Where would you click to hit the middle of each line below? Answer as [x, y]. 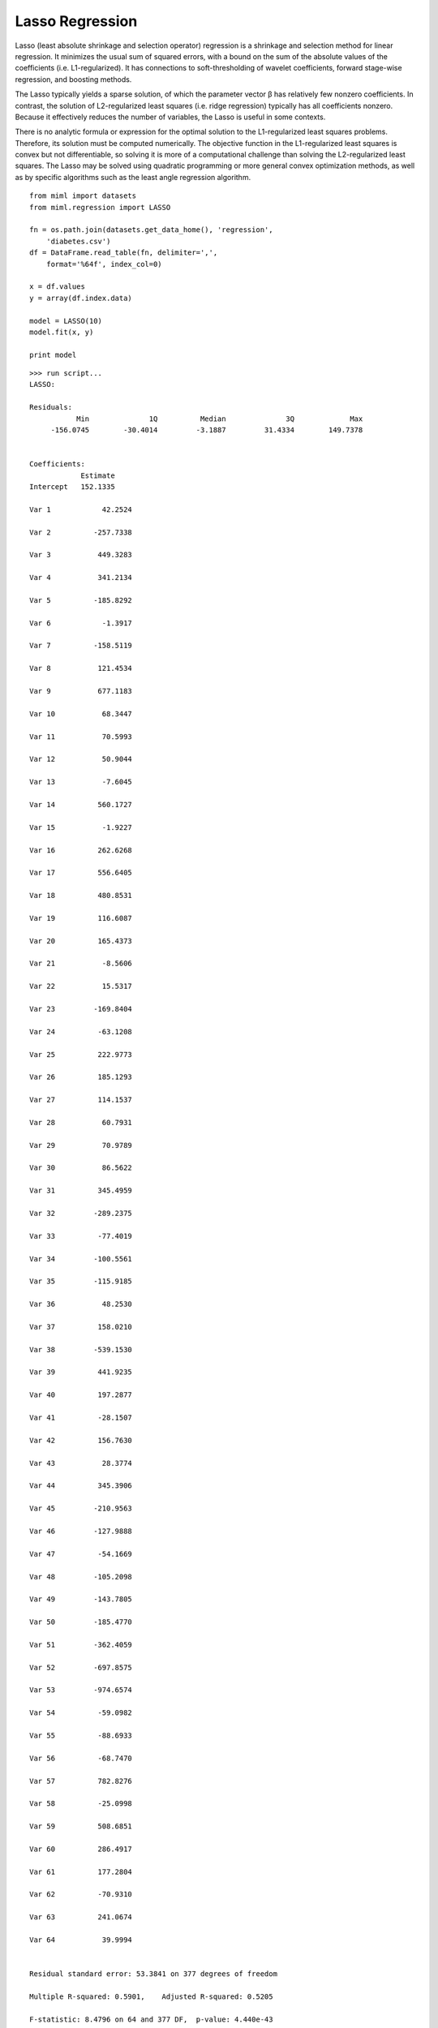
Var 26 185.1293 [81, 1077]
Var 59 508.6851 [81, 1826]
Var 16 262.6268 [81, 850]
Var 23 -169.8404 [81, 1009]
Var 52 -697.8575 [81, 1667]
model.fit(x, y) [62, 332]
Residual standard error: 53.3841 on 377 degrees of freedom [153, 1974]
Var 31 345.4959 [81, 1191]
